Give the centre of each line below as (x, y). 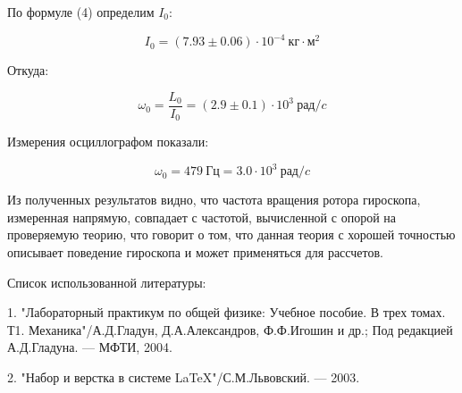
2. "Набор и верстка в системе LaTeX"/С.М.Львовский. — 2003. (184, 377)
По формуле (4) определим (81, 12)
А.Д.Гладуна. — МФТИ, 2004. (90, 347)
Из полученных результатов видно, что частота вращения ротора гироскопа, (214, 200)
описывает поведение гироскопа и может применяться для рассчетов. (195, 252)
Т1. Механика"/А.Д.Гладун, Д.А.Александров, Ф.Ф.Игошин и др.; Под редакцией (230, 329)
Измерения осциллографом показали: (108, 142)
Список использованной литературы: (107, 282)
